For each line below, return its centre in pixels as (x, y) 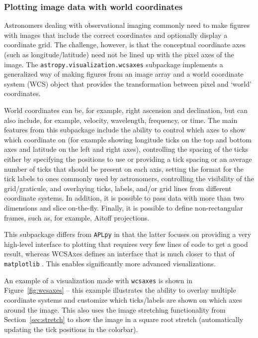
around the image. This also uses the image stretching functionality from (115, 309)
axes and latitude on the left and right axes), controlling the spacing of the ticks (126, 149)
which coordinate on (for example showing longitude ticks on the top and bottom (128, 139)
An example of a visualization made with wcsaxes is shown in (98, 280)
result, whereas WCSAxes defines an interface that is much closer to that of (119, 254)
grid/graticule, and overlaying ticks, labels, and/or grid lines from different (118, 188)
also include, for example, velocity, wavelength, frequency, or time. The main (121, 120)
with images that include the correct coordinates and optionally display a (116, 35)
